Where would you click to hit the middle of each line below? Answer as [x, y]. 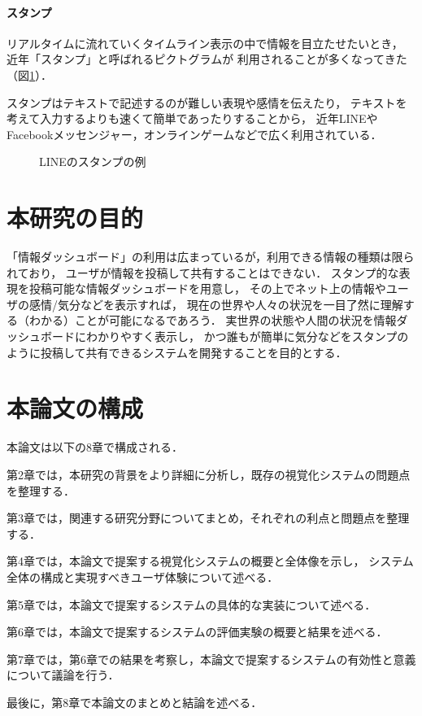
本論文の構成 [75, 408]
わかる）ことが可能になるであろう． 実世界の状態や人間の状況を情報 [213, 320]
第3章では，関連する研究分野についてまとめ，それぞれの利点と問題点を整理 [208, 518]
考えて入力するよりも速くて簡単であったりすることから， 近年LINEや [192, 118]
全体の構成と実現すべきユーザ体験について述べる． [143, 576]
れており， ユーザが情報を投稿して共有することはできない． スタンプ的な [203, 272]
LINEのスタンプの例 [93, 162]
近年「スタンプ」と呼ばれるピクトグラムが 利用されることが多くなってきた [207, 59]
